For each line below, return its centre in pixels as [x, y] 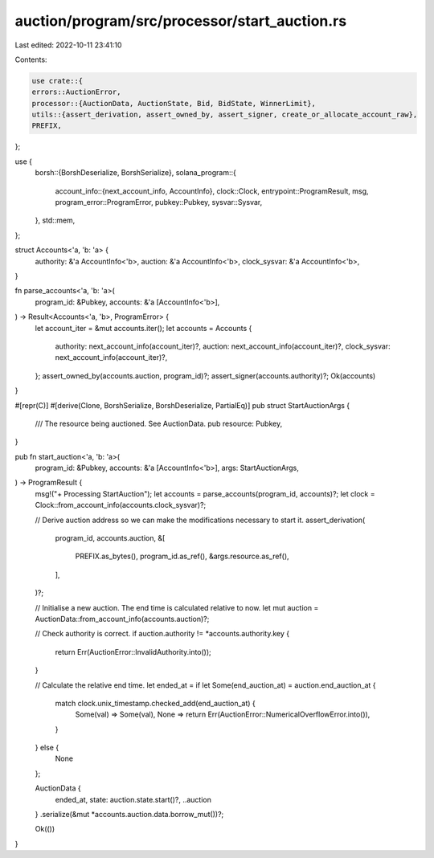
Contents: [31, 59]
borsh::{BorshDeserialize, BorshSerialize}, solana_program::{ [135, 173]
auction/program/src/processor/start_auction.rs [181, 21]
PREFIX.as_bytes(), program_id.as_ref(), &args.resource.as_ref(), [182, 556]
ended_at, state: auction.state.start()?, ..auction [133, 799]
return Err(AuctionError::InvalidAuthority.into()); [133, 652]
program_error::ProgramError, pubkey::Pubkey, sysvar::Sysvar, [159, 202]
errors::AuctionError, [76, 92]
